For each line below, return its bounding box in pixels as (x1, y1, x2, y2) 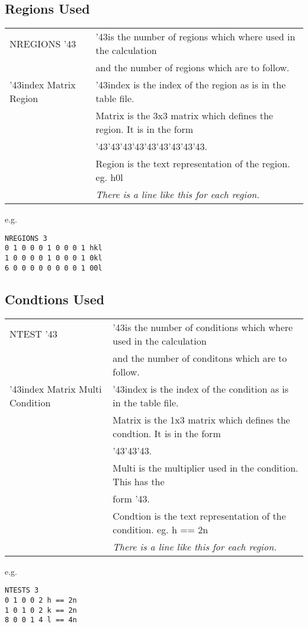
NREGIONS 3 (5, 234, 47, 243)
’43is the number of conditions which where (113, 320, 293, 334)
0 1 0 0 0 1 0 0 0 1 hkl (5, 244, 102, 253)
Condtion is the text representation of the (113, 508, 286, 523)
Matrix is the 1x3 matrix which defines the (113, 412, 290, 427)
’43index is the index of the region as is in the (95, 78, 286, 92)
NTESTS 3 (5, 586, 39, 595)
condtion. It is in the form (113, 426, 221, 440)
